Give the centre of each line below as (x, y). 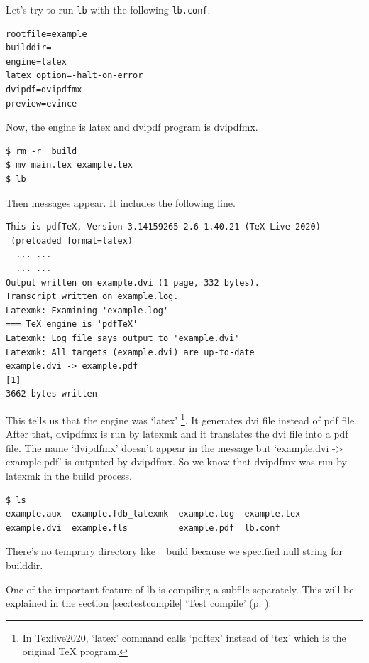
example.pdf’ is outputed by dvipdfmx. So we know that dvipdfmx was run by (176, 462)
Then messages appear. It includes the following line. (121, 202)
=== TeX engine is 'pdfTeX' (72, 324)
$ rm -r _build (42, 151)
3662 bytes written (51, 394)
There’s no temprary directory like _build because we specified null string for (175, 551)
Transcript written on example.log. (92, 297)
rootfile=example (46, 34)
